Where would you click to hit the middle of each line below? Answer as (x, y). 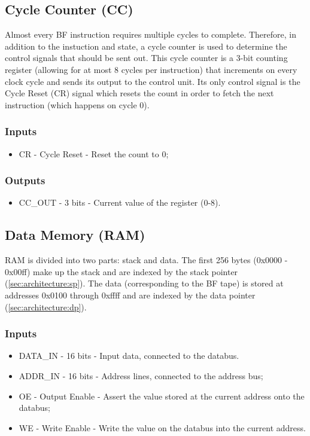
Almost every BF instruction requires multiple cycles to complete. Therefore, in (151, 34)
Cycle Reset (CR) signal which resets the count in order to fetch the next (139, 93)
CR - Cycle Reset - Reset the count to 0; (94, 153)
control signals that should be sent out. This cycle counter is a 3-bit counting (146, 58)
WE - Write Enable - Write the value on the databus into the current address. (162, 427)
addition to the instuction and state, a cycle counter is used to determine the (146, 46)
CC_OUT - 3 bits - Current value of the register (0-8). (120, 202)
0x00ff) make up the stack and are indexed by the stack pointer (121, 271)
